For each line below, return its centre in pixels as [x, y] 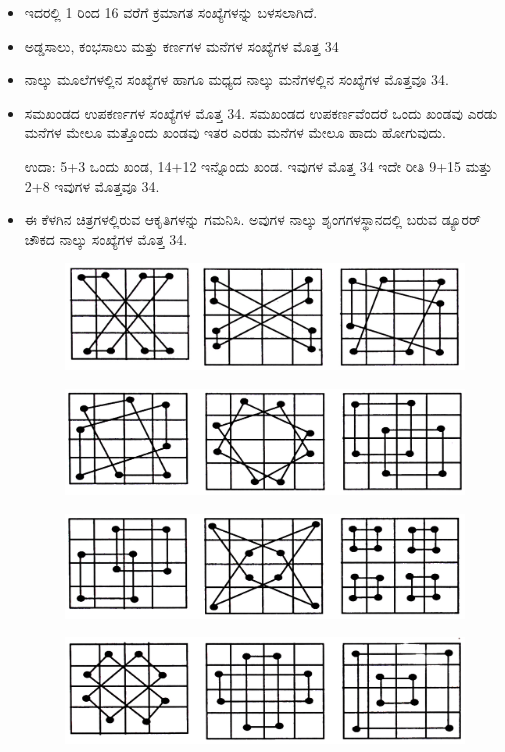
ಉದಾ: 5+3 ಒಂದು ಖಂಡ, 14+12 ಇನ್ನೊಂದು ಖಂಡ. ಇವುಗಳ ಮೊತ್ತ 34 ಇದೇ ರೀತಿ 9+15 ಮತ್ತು [258, 165]
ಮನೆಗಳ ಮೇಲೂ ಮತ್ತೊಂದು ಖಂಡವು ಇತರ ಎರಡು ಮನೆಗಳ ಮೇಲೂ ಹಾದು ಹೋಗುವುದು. [235, 132]
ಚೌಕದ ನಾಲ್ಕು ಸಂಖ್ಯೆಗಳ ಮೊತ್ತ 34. [106, 238]
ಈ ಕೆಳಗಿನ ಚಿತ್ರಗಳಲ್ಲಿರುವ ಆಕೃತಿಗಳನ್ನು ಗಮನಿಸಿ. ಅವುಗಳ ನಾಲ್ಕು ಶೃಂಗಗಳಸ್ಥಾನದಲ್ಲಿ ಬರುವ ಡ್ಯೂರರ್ [252, 219]
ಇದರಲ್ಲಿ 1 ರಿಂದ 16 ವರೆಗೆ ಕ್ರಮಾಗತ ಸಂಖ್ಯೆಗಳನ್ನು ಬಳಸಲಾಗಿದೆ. [171, 12]
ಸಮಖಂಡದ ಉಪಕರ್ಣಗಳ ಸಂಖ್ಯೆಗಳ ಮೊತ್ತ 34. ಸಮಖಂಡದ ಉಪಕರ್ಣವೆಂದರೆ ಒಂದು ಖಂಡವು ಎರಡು [261, 112]
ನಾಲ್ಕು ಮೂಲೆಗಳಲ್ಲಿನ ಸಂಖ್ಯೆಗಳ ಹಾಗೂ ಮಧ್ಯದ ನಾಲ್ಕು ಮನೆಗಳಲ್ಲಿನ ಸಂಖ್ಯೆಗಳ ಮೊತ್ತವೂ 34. [236, 79]
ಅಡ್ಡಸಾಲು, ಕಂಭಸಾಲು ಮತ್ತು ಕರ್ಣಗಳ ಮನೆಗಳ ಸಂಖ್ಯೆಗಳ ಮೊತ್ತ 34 [181, 45]
